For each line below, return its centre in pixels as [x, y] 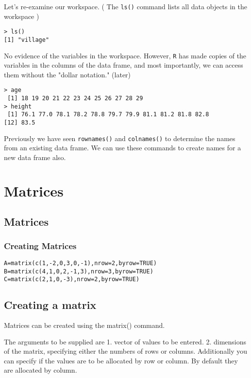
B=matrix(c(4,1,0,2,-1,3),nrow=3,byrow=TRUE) [79, 271]
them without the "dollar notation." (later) [67, 74]
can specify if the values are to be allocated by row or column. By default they [121, 360]
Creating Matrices [40, 245]
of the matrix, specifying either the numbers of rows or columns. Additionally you [126, 351]
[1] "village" [27, 40]
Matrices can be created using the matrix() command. [84, 325]
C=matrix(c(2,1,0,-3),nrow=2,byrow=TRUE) [72, 279]
